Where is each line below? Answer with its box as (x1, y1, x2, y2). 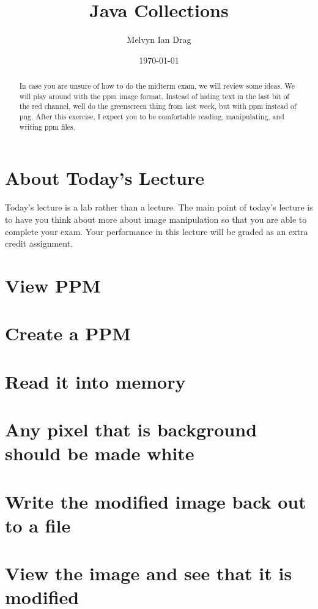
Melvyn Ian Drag (127, 33, 191, 46)
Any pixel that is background (5, 417, 257, 442)
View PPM (5, 272, 101, 297)
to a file (5, 512, 71, 537)
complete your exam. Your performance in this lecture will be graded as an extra (5, 225, 308, 237)
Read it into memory (5, 368, 186, 394)
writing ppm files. (19, 121, 76, 132)
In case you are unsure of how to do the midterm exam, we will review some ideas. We (19, 81, 295, 91)
